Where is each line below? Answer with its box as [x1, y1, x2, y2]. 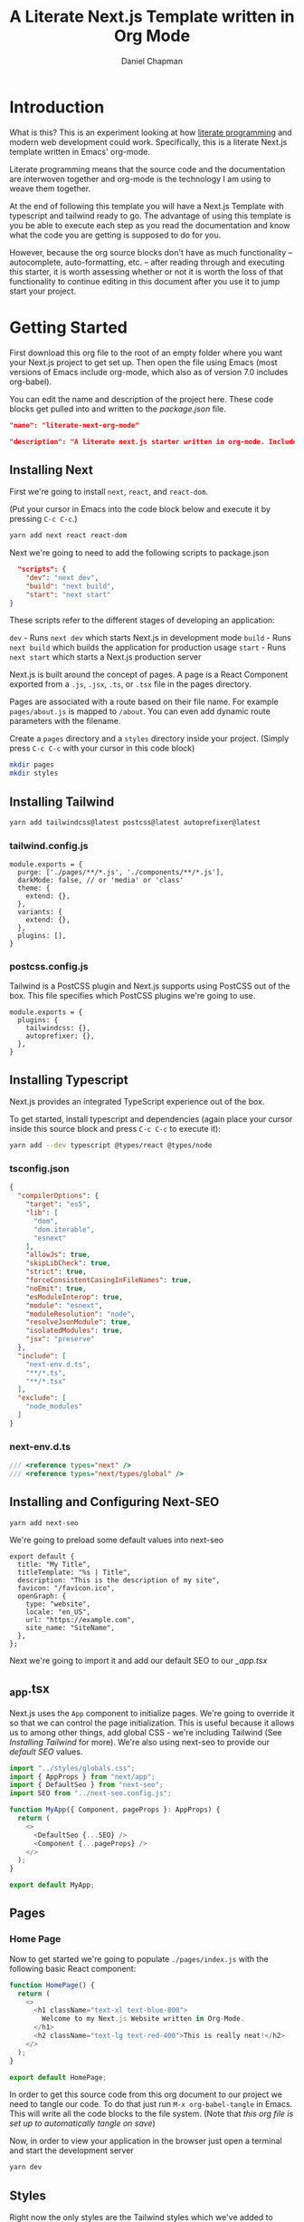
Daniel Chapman [120, 55, 184, 66]
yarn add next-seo [9, 1518, 79, 1528]
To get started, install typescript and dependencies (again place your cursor [9, 1114, 293, 1125]
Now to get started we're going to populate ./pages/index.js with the [9, 1953, 269, 1964]
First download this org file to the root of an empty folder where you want [9, 347, 283, 358]
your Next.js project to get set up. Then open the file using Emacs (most [9, 356, 278, 368]
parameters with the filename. [9, 716, 121, 727]
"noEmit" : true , [25, 1284, 88, 1293]
